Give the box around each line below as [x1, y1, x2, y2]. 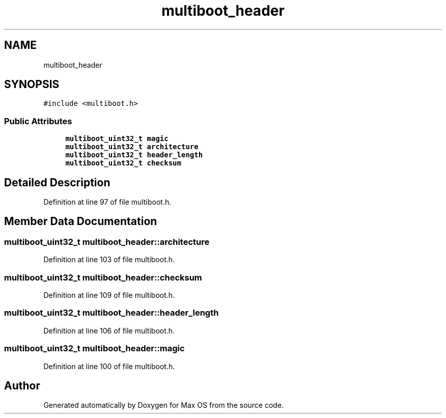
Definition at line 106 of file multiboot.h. [43, 326, 175, 335]
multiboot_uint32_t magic [65, 134, 169, 143]
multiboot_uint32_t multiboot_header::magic [4, 343, 185, 354]
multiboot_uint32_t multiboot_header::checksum [4, 272, 202, 283]
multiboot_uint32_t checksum [65, 159, 181, 168]
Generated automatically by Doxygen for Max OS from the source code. [43, 401, 284, 410]
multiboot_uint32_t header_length [65, 151, 203, 159]
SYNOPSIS [4, 78, 60, 91]
